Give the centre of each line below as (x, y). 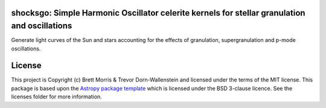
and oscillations (42, 26)
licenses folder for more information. (56, 97)
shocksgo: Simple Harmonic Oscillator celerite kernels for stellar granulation (158, 13)
